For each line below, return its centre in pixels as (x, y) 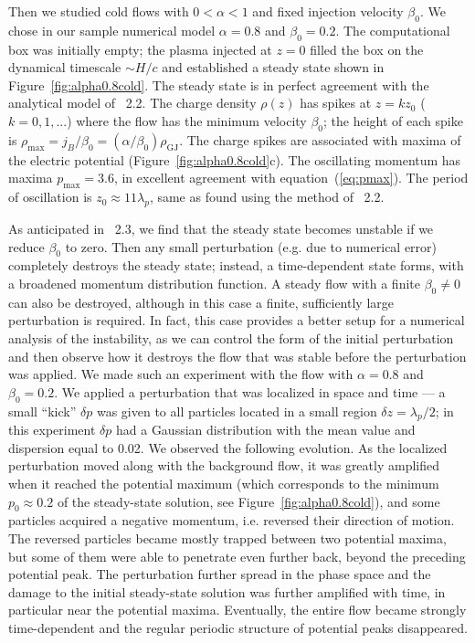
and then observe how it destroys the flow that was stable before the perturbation (237, 356)
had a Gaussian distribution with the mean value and (265, 430)
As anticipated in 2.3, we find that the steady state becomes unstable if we (221, 228)
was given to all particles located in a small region (237, 411)
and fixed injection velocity (328, 11)
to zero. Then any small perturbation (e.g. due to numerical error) (251, 246)
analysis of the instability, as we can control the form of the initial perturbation (231, 337)
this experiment (52, 430)
